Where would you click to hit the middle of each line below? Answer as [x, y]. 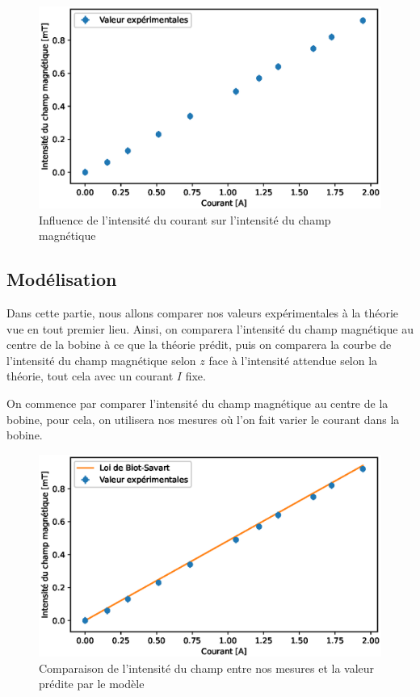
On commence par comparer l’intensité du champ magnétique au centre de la [197, 403]
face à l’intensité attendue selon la [293, 360]
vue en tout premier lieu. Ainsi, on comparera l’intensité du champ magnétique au [210, 328]
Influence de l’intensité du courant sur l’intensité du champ [185, 219]
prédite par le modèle [92, 684]
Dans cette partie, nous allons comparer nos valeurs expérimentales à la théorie [203, 313]
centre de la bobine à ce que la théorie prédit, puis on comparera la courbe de [199, 344]
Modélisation [62, 279]
